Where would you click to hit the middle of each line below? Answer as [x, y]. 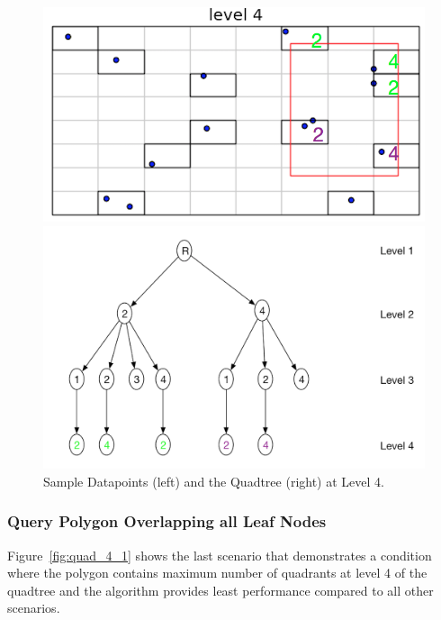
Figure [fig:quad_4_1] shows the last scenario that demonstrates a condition [220, 555]
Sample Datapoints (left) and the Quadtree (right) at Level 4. [214, 481]
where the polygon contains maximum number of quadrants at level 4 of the [217, 573]
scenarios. [34, 608]
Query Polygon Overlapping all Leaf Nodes [167, 521]
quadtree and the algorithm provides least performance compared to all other [220, 590]
